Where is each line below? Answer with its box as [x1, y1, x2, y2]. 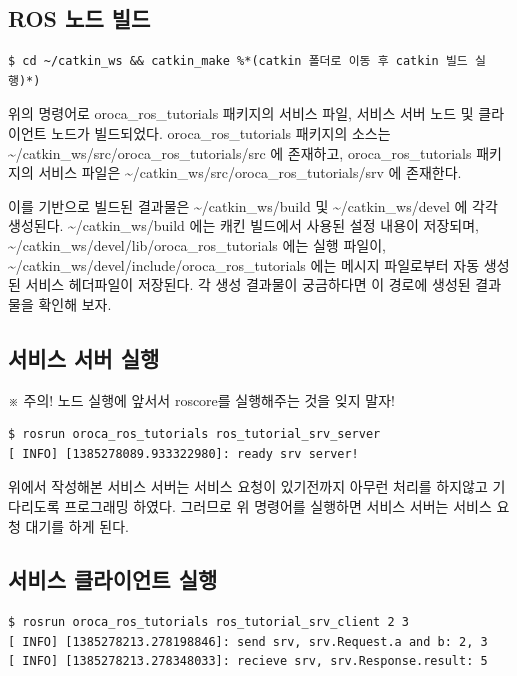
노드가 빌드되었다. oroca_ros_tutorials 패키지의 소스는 [51, 122, 391, 143]
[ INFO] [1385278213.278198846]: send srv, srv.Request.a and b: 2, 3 [8, 634, 488, 649]
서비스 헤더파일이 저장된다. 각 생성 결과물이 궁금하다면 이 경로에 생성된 [25, 274, 471, 295]
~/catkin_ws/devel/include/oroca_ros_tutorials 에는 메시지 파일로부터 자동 [8, 254, 480, 275]
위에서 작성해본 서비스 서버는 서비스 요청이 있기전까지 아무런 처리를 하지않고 [8, 476, 488, 497]
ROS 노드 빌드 [8, 3, 151, 34]
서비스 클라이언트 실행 [8, 564, 218, 595]
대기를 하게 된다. [25, 515, 129, 536]
